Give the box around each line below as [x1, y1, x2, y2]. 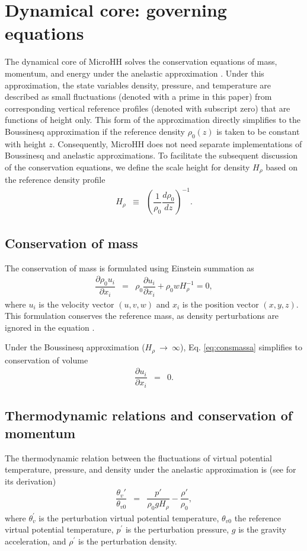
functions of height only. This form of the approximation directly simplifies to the [5, 113, 301, 126]
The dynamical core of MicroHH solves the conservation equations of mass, [5, 55, 277, 68]
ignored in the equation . [5, 321, 95, 333]
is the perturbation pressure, [125, 523, 229, 536]
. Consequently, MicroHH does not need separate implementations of [52, 137, 302, 150]
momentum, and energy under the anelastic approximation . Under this [5, 66, 264, 79]
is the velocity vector [39, 297, 114, 310]
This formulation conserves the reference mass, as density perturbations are [5, 309, 279, 322]
